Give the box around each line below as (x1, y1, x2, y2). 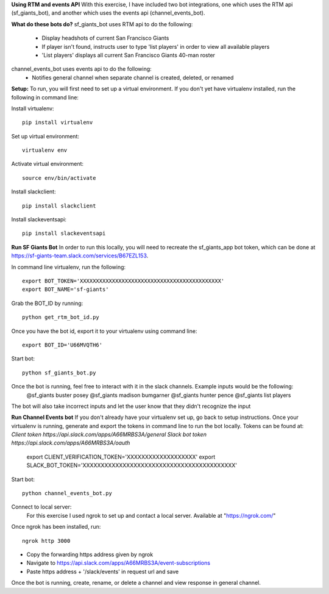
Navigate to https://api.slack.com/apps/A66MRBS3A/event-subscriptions (26, 559, 210, 567)
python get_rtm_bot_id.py (22, 314, 100, 321)
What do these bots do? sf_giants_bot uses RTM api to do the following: (11, 20, 193, 27)
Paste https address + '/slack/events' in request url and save (26, 568, 179, 575)
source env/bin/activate (22, 174, 96, 181)
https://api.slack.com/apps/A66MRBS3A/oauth (11, 439, 130, 446)
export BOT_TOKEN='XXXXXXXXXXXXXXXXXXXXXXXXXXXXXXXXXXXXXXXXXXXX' (22, 277, 225, 284)
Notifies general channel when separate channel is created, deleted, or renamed (32, 74, 234, 81)
